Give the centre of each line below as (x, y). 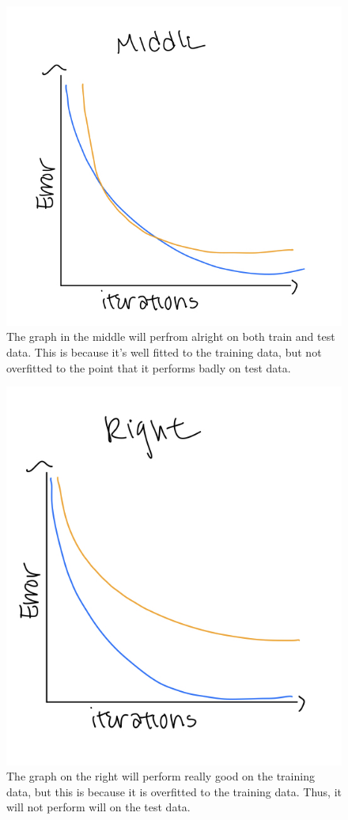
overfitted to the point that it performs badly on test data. (149, 367)
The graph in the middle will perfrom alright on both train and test (171, 336)
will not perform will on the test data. (98, 807)
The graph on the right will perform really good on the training (161, 776)
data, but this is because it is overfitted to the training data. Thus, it (174, 791)
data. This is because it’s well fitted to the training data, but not (164, 351)
